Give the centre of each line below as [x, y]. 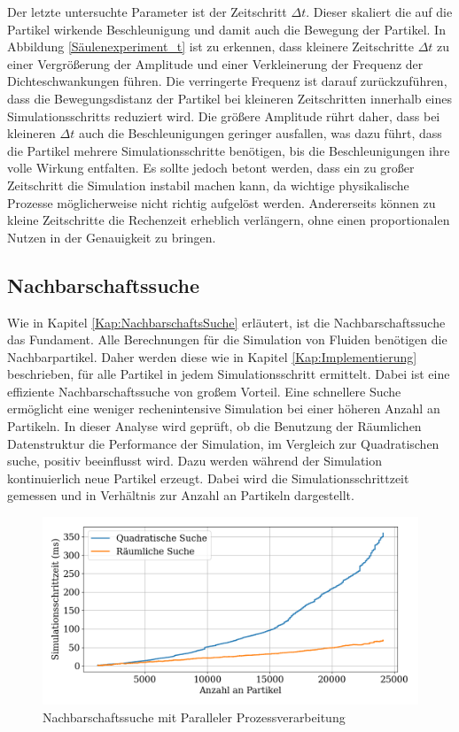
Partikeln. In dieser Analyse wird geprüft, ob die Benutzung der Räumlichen [214, 426]
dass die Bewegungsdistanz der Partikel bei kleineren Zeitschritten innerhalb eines [229, 98]
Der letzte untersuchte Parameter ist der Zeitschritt [147, 12]
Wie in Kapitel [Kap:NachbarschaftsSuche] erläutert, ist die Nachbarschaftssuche [226, 322]
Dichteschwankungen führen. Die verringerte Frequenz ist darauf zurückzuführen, [227, 81]
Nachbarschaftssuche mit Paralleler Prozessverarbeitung [194, 717]
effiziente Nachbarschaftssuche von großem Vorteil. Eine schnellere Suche [204, 391]
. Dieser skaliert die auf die [379, 12]
